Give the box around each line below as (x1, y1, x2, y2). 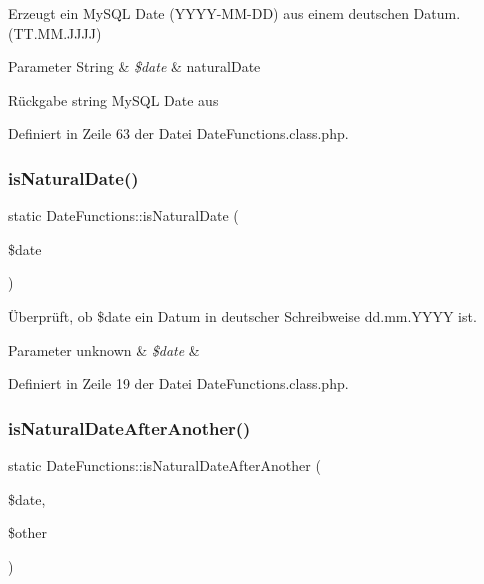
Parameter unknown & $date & (8, 339, 200, 360)
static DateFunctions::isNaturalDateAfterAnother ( (8, 454, 321, 475)
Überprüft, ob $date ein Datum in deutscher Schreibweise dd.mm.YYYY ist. (8, 305, 477, 326)
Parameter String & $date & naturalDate (8, 56, 261, 77)
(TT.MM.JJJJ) (8, 22, 102, 43)
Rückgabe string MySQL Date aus (8, 89, 219, 110)
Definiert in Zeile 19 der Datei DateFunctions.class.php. (8, 373, 349, 394)
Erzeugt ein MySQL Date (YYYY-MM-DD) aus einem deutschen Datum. (8, 3, 461, 23)
